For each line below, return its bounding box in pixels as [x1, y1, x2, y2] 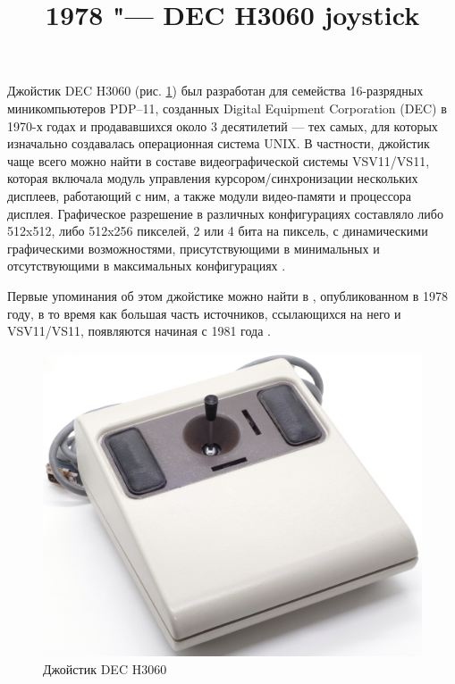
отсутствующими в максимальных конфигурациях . [7, 256, 286, 275]
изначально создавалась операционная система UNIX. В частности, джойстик [7, 134, 430, 153]
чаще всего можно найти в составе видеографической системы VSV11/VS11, [7, 151, 430, 170]
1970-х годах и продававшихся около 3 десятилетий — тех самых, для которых [7, 116, 438, 135]
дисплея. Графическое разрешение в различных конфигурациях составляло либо [7, 204, 443, 222]
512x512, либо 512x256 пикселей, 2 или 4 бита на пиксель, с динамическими [7, 221, 428, 240]
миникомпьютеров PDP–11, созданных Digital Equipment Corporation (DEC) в [7, 98, 447, 117]
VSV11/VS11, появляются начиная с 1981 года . [7, 321, 271, 340]
